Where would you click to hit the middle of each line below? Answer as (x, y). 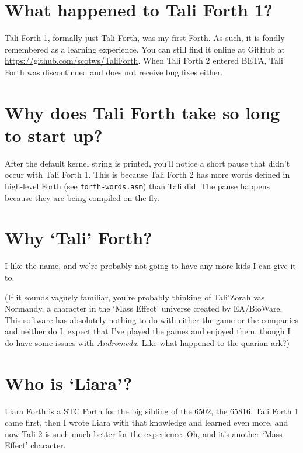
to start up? (54, 135)
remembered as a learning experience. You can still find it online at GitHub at (145, 49)
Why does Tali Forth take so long (142, 112)
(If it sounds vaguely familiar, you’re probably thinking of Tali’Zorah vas (135, 297)
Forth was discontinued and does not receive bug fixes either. (114, 72)
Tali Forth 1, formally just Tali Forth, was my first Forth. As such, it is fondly (145, 38)
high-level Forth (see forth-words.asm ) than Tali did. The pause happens (137, 186)
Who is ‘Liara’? (69, 383)
